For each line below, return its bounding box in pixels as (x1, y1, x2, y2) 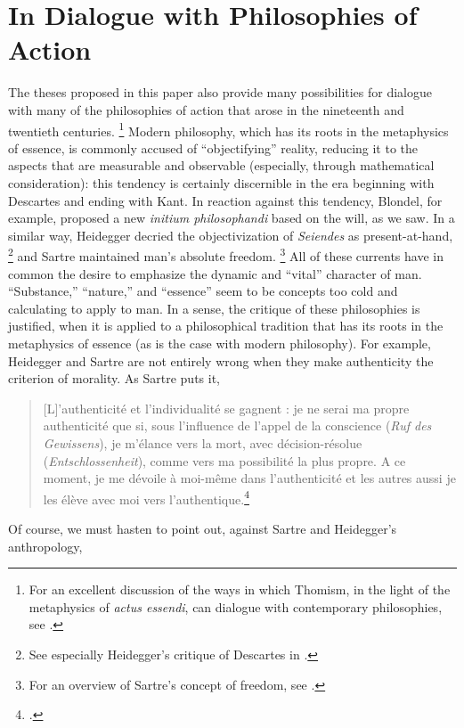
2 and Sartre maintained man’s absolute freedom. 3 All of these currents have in (8, 244, 444, 265)
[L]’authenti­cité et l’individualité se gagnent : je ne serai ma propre (43, 398, 410, 417)
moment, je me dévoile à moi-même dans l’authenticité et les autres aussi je (43, 469, 456, 487)
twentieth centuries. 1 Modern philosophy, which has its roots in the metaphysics (8, 119, 449, 140)
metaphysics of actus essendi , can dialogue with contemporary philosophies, (28, 597, 443, 616)
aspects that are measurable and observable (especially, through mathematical (8, 156, 435, 175)
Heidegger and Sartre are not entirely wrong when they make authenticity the (8, 351, 434, 370)
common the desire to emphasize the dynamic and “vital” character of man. (8, 264, 422, 282)
